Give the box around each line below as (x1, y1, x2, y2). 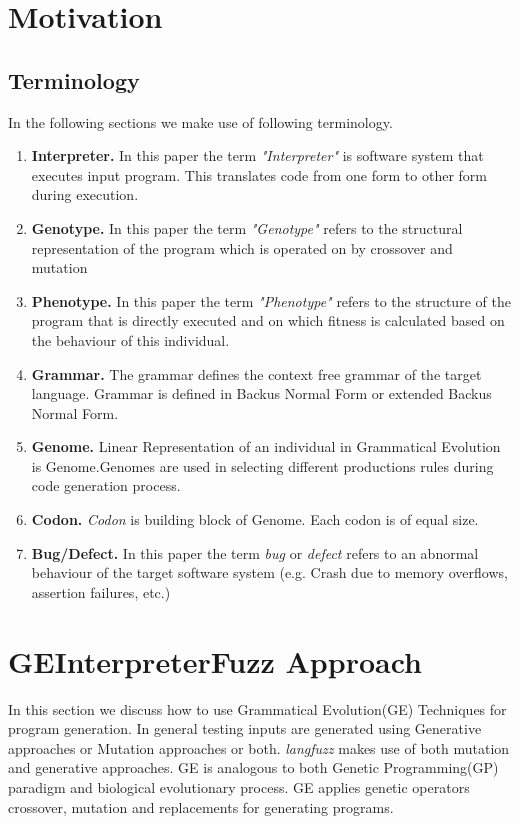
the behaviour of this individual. (31, 329, 230, 350)
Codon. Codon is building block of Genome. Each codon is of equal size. (31, 509, 479, 530)
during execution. (31, 184, 139, 205)
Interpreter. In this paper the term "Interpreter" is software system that (31, 145, 484, 166)
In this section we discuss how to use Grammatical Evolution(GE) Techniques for (8, 698, 507, 719)
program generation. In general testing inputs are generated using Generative (8, 718, 482, 739)
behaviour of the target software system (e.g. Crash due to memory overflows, (31, 562, 508, 583)
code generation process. (31, 475, 181, 496)
